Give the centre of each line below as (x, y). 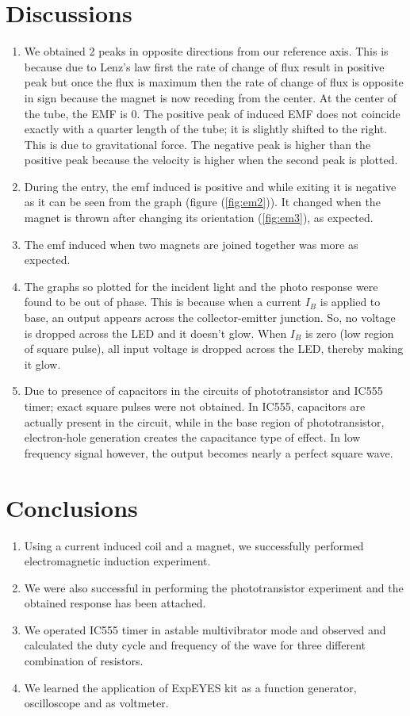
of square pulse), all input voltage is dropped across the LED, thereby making (214, 348)
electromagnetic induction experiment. (117, 561)
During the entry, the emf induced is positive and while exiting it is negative (210, 186)
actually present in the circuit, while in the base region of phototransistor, (204, 421)
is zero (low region (349, 333)
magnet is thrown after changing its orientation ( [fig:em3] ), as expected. (199, 218)
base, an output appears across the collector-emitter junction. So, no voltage (210, 318)
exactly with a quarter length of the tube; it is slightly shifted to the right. (206, 129)
